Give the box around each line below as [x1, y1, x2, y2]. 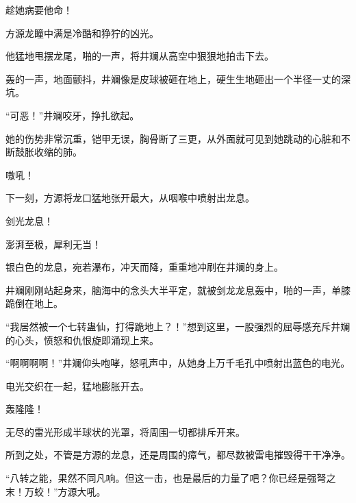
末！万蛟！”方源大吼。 [5, 484, 106, 498]
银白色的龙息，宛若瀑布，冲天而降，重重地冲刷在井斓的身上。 [5, 260, 283, 274]
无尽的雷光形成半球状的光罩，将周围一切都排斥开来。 [5, 424, 245, 439]
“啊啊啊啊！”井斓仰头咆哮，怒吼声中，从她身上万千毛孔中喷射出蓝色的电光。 [5, 356, 351, 370]
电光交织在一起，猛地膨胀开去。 [5, 378, 149, 393]
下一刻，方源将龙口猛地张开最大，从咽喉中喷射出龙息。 [5, 191, 255, 205]
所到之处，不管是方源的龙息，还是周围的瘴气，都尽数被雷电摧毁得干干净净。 [5, 447, 351, 462]
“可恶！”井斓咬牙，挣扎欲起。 [5, 108, 140, 122]
